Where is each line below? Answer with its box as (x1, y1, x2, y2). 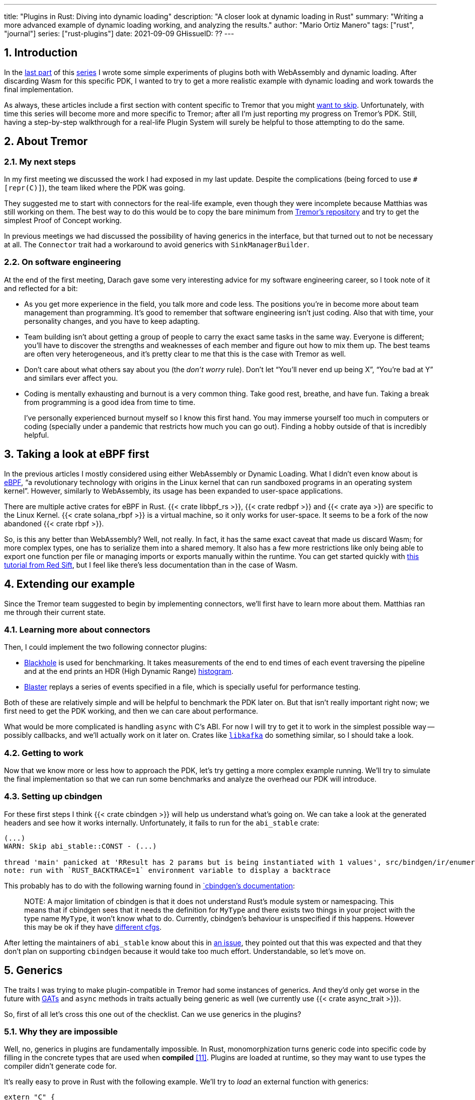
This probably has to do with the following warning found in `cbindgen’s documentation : (4, 881, 295, 890)
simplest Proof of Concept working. (4, 216, 122, 225)
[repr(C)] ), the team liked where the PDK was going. (4, 183, 185, 192)
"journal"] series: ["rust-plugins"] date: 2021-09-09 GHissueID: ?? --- (4, 29, 234, 38)
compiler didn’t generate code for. (4, 1062, 117, 1071)
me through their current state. (4, 607, 106, 616)
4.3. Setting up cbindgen (4, 791, 103, 802)
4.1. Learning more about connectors (4, 624, 150, 635)
